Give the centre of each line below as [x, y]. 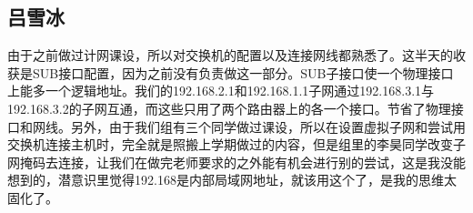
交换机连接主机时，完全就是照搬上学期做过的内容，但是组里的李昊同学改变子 [236, 144]
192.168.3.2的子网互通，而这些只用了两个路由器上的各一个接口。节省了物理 [229, 108]
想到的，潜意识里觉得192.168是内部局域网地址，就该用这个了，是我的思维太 [232, 180]
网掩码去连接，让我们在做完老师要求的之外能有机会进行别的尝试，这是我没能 [236, 162]
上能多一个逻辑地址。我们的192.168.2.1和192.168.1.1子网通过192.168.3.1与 [221, 91]
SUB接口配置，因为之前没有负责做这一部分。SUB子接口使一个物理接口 [243, 72]
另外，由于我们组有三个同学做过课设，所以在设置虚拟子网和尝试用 [268, 126]
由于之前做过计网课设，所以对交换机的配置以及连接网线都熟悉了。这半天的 [230, 55]
